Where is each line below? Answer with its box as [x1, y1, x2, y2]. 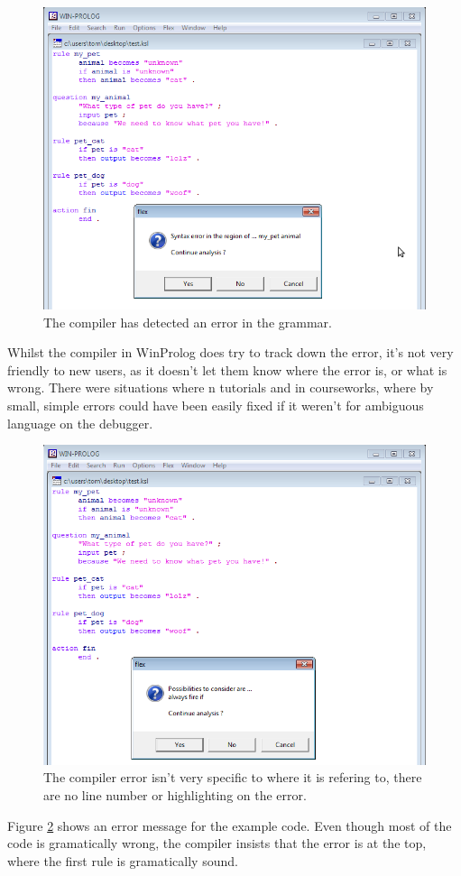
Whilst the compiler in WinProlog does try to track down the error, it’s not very [7, 343, 454, 362]
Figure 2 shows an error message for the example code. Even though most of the [7, 816, 452, 835]
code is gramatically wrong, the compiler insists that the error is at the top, [7, 834, 427, 853]
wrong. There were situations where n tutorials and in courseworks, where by [7, 378, 434, 397]
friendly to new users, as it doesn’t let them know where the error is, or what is [7, 360, 447, 379]
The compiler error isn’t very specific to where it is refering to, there [43, 768, 422, 787]
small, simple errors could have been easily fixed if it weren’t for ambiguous [7, 395, 424, 414]
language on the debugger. [7, 413, 153, 432]
